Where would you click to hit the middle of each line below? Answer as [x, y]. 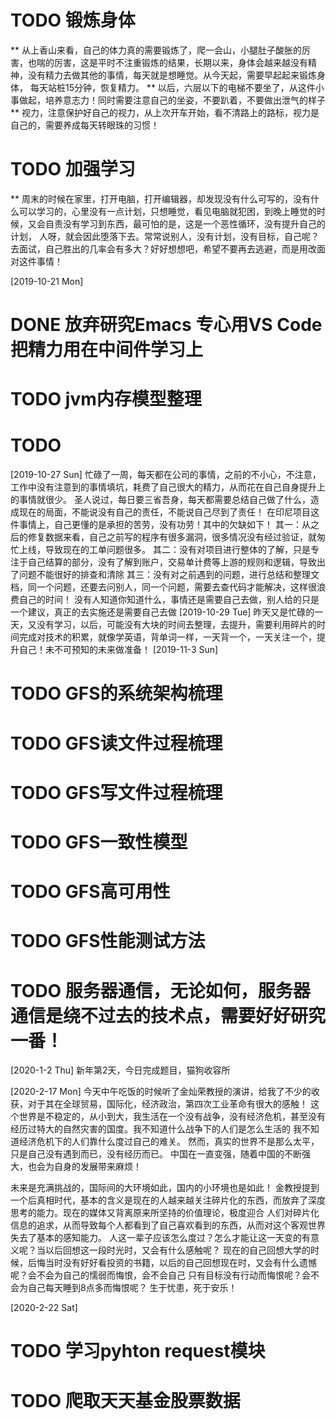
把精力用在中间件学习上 [107, 350]
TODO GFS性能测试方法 [108, 941]
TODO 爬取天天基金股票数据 [125, 1400]
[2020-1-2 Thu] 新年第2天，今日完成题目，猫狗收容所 [120, 1070]
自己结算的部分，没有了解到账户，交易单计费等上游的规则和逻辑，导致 [172, 562]
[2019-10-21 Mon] [47, 281]
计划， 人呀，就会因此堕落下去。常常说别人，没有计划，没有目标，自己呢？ [165, 236]
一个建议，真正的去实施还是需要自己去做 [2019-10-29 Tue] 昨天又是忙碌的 [162, 612]
